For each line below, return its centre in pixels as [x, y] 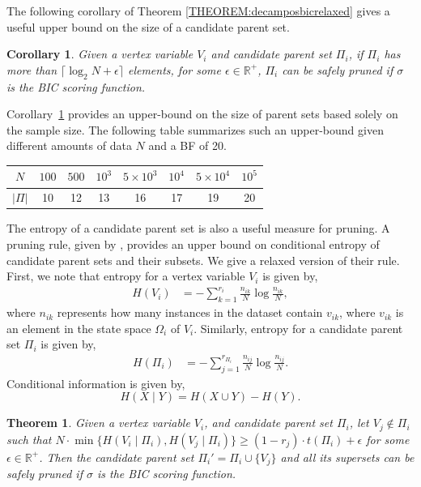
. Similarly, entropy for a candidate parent [298, 328]
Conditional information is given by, [96, 383]
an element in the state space [79, 328]
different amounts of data [69, 145]
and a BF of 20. [187, 145]
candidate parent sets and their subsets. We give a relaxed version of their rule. [203, 260]
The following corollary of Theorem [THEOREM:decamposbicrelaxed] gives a [198, 11]
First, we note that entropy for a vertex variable [126, 276]
